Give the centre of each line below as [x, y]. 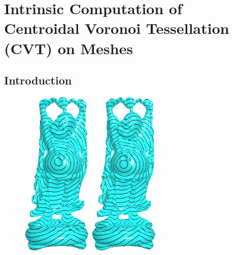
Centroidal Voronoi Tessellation [117, 28]
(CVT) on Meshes [69, 48]
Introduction [38, 80]
